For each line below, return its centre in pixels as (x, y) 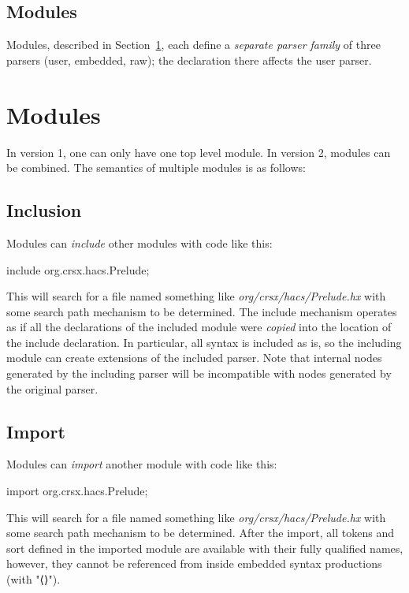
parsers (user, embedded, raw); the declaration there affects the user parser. (189, 60)
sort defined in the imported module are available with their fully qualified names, (205, 548)
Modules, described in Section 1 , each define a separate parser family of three (193, 45)
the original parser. (52, 388)
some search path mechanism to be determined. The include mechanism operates (202, 311)
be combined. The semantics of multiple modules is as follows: (156, 168)
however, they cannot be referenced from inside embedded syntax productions (194, 563)
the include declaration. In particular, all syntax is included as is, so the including (204, 342)
